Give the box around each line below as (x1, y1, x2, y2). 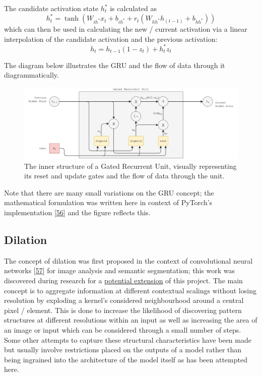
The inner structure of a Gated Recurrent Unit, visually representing (24, 160, 237, 171)
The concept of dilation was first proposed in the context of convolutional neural (4, 255, 253, 266)
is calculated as (110, 3, 157, 13)
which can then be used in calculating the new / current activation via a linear (4, 24, 247, 34)
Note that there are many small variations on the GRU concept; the (4, 187, 214, 198)
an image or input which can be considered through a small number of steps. (4, 324, 241, 335)
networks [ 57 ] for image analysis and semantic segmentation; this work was (4, 265, 235, 276)
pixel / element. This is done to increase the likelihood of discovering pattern (4, 304, 242, 315)
